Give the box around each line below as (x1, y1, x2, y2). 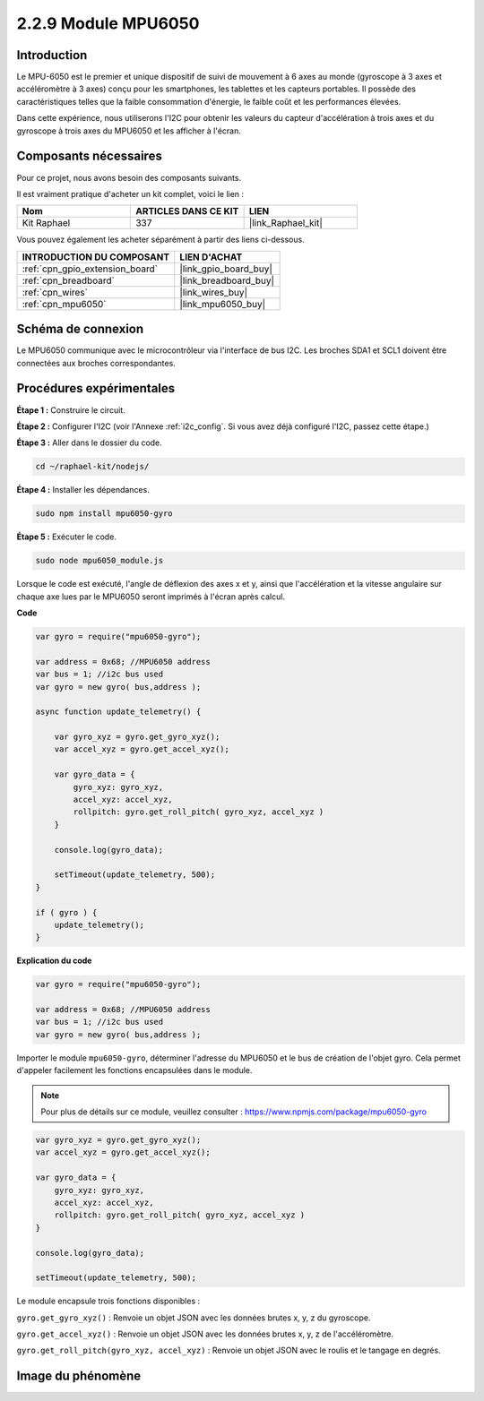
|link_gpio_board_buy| (179, 262, 272, 275)
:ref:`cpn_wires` (22, 286, 89, 298)
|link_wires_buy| (179, 286, 248, 298)
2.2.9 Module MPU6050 (16, 13, 200, 33)
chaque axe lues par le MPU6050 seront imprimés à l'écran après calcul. (16, 591, 286, 602)
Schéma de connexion (16, 322, 144, 337)
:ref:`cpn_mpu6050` (22, 297, 107, 310)
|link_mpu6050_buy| (179, 297, 266, 310)
